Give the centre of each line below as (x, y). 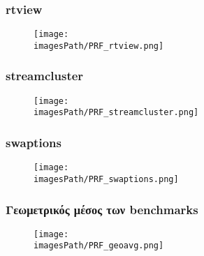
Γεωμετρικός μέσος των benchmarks (102, 209)
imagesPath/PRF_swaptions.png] (106, 179)
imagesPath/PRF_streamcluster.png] (116, 113)
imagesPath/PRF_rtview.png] (99, 46)
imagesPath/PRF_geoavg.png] (99, 246)
